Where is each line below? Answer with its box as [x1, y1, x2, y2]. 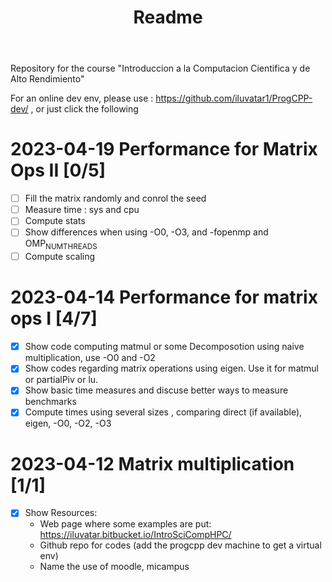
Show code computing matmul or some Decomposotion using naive [24, 341, 305, 353]
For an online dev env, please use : [10, 92, 154, 105]
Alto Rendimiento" [10, 73, 85, 85]
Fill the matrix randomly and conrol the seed [24, 192, 207, 205]
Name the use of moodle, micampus [39, 561, 190, 573]
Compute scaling [24, 251, 96, 263]
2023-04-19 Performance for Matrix [10, 138, 318, 161]
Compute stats [24, 215, 86, 227]
